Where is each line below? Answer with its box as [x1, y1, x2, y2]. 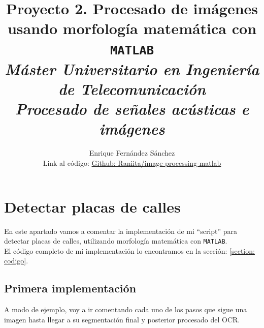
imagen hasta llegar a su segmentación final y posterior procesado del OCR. [4, 314, 240, 324]
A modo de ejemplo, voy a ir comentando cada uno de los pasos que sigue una [4, 304, 247, 315]
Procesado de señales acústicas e [15, 98, 249, 120]
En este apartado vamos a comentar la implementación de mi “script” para [4, 225, 238, 236]
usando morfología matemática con [7, 18, 257, 39]
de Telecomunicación [58, 78, 206, 100]
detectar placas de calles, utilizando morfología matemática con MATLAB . [4, 235, 227, 246]
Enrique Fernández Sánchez [89, 147, 175, 158]
